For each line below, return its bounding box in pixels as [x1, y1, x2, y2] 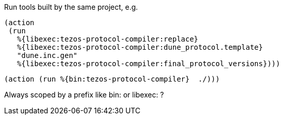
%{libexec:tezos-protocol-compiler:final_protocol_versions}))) [17, 60, 280, 68]
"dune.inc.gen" [17, 51, 78, 60]
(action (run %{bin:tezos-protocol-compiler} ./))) [4, 75, 220, 83]
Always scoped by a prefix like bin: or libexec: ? [4, 90, 164, 99]
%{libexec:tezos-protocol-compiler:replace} [17, 35, 199, 43]
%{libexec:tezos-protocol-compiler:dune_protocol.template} [17, 43, 263, 51]
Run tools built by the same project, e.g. [4, 3, 138, 11]
